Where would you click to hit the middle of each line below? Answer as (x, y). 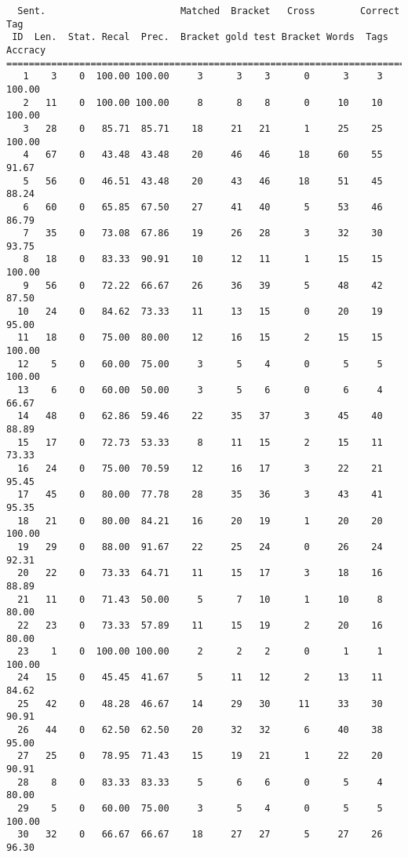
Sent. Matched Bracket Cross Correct (209, 11)
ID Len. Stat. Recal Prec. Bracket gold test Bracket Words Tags (200, 37)
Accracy (26, 50)
